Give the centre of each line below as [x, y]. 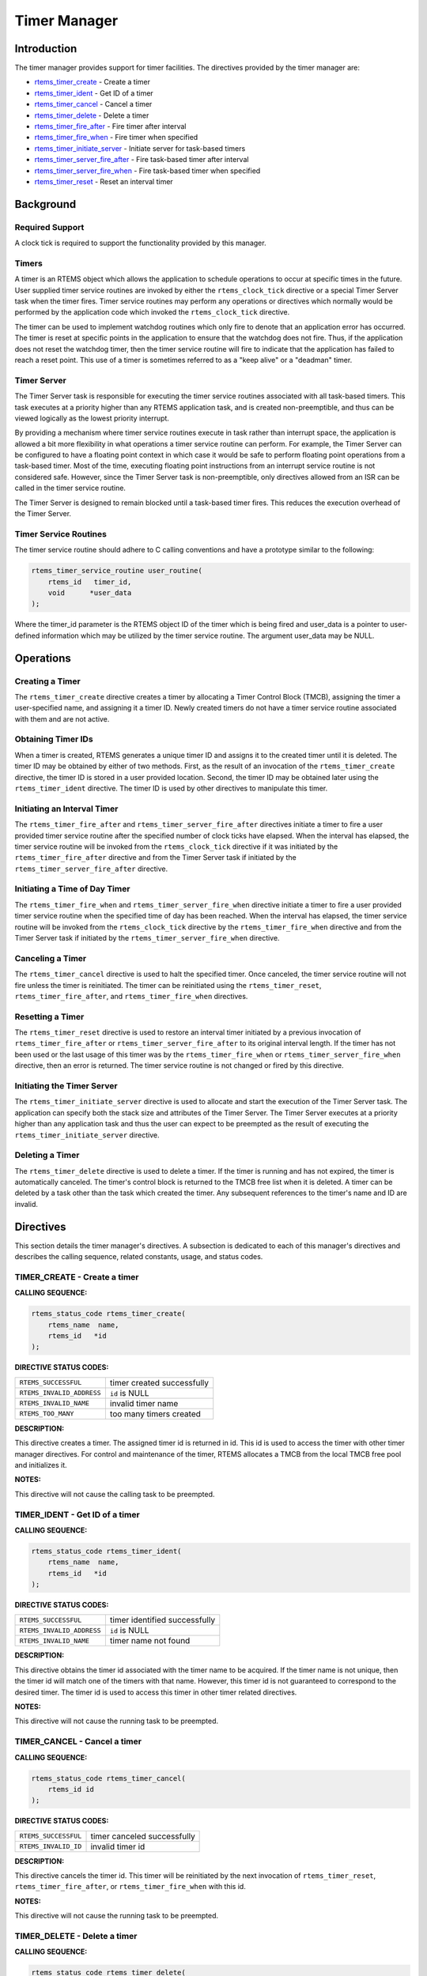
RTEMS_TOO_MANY [47, 1414]
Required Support [49, 227]
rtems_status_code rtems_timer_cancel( [108, 1778]
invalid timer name [144, 1403]
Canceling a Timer [51, 958]
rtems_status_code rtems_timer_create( [108, 1314]
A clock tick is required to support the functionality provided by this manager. [140, 243]
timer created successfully [159, 1382]
